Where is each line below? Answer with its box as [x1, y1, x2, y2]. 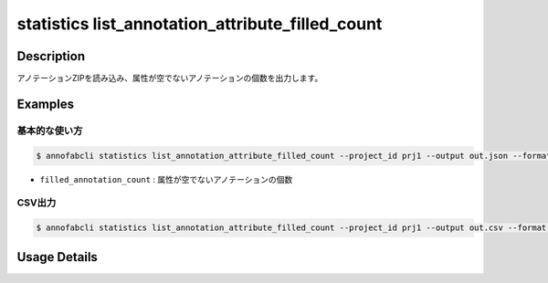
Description [16, 48, 86, 64]
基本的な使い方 [16, 124, 83, 137]
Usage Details [16, 249, 98, 265]
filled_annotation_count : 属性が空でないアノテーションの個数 [39, 173, 293, 184]
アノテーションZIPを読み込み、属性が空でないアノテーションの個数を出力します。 [16, 73, 323, 84]
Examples [16, 96, 75, 111]
